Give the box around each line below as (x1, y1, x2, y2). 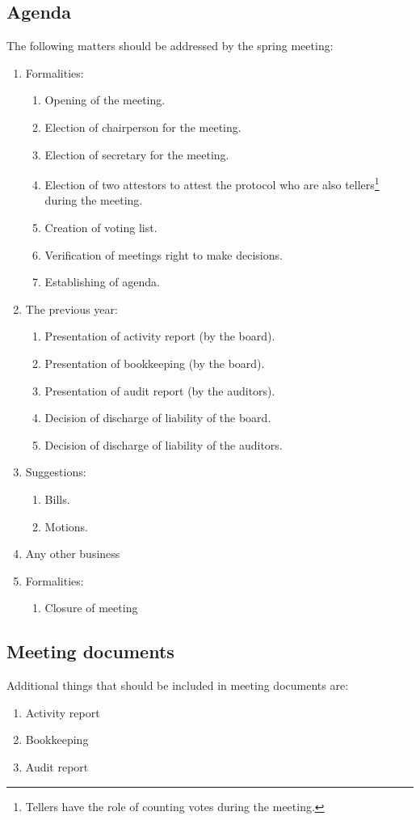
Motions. (44, 518, 88, 535)
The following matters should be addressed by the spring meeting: (6, 37, 334, 54)
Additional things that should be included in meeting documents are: (6, 677, 349, 694)
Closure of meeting (44, 599, 138, 616)
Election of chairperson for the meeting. (44, 118, 241, 135)
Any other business (25, 545, 120, 562)
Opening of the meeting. (44, 91, 166, 108)
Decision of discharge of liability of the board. (44, 409, 271, 426)
